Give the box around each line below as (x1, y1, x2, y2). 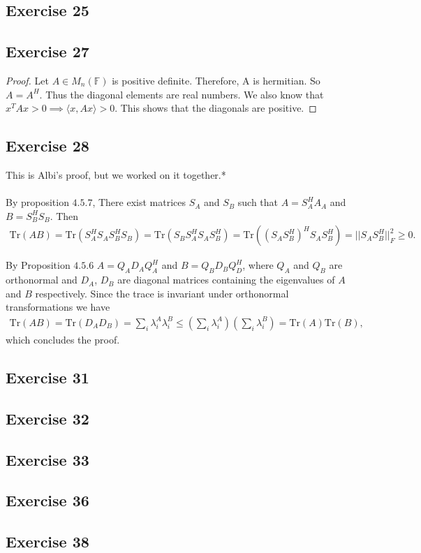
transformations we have (6, 300, 110, 314)
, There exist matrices (92, 195, 186, 209)
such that (237, 195, 279, 209)
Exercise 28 (6, 135, 89, 156)
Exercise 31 (6, 366, 89, 388)
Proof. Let (6, 73, 49, 87)
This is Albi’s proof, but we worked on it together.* (6, 167, 226, 182)
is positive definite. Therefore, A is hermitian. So (112, 73, 320, 87)
